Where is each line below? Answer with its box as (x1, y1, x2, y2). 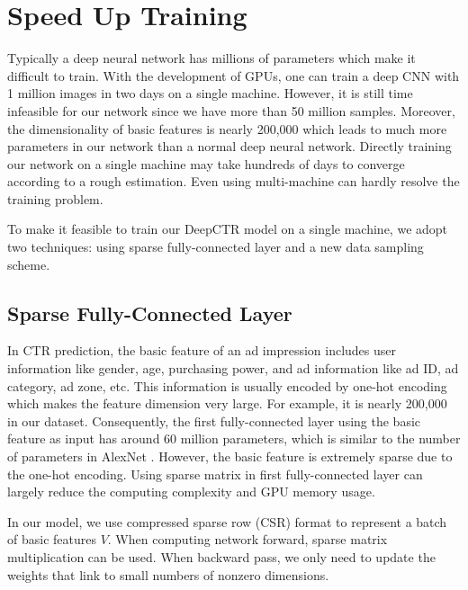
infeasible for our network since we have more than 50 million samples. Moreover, (7, 101, 455, 120)
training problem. (7, 189, 103, 208)
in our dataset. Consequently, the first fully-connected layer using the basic (7, 411, 421, 430)
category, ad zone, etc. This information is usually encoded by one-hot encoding (7, 376, 447, 395)
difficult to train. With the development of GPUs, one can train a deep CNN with (7, 66, 460, 85)
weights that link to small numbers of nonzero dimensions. (7, 565, 329, 584)
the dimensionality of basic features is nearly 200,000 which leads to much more (7, 119, 447, 138)
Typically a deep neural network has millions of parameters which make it (7, 49, 416, 67)
